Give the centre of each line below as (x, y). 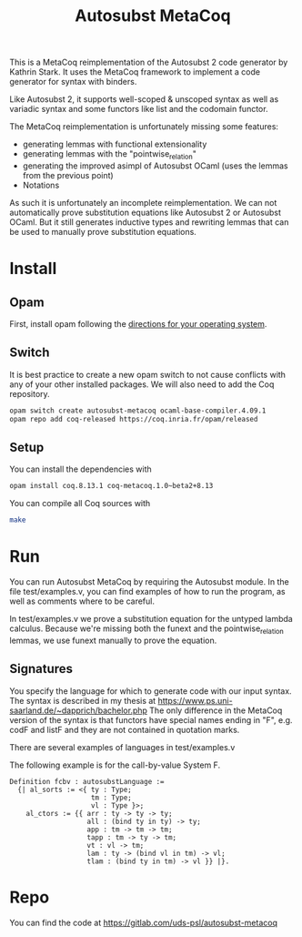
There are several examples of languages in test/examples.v (122, 747)
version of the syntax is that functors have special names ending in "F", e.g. (151, 719)
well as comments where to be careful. (82, 601)
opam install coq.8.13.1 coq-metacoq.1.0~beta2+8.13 (111, 486)
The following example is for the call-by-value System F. (115, 765)
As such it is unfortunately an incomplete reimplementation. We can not (143, 202)
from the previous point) (68, 175)
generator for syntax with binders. (73, 82)
